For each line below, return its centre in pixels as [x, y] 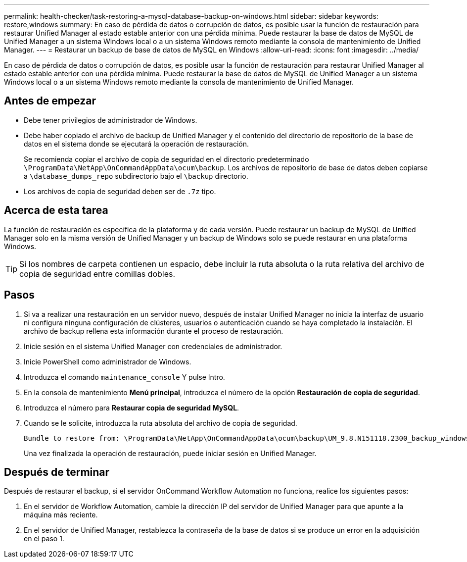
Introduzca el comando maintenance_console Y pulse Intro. [124, 377]
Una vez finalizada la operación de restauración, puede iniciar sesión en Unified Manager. [170, 453]
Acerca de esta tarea [56, 210]
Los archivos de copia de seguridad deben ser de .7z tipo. [120, 191]
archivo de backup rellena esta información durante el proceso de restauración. [154, 331]
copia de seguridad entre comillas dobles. [97, 274]
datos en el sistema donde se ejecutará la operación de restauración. [136, 144]
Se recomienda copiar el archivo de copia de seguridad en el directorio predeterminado [166, 159]
